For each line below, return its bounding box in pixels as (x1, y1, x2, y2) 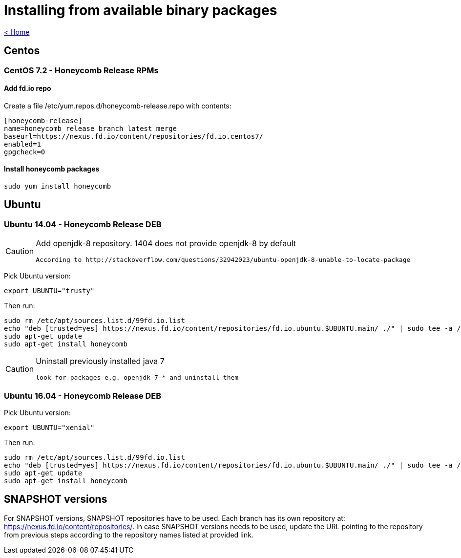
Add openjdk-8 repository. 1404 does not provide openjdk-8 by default (36, 238, 296, 249)
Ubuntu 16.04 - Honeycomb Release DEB (4, 390, 162, 401)
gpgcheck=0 (4, 148, 45, 156)
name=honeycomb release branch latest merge (4, 124, 177, 132)
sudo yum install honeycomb (4, 182, 111, 191)
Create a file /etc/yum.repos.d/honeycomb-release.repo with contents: (4, 101, 231, 110)
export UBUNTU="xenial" (4, 424, 95, 431)
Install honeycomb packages (4, 165, 100, 173)
